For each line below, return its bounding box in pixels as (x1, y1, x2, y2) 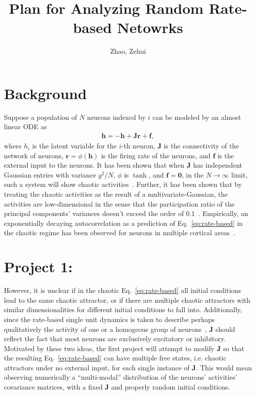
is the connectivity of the (163, 141, 239, 151)
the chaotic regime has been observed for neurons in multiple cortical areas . (4, 227, 235, 238)
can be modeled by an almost (152, 111, 241, 122)
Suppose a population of (4, 111, 77, 122)
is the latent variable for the (32, 141, 117, 151)
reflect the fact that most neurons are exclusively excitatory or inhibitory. (4, 333, 226, 344)
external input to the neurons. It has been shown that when (4, 160, 185, 170)
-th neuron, (121, 141, 156, 151)
